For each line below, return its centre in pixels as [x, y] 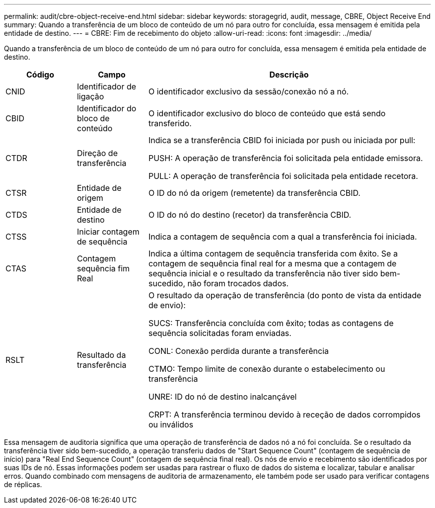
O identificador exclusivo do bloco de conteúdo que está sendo [267, 113]
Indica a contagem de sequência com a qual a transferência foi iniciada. [283, 237]
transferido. [170, 123]
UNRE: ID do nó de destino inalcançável [222, 397]
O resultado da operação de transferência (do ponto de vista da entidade [285, 295]
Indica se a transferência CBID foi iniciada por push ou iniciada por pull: [282, 140]
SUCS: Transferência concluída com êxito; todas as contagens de [271, 323]
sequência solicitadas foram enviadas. [220, 333]
